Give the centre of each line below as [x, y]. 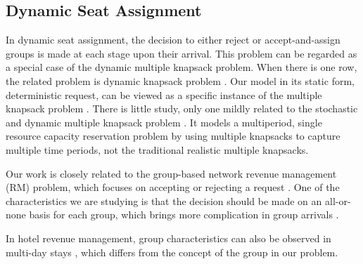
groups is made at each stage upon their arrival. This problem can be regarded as [181, 53]
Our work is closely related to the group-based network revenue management [171, 173]
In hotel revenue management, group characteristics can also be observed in [168, 238]
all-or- [338, 200]
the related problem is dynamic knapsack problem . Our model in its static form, [180, 80]
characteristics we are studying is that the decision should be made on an [164, 200]
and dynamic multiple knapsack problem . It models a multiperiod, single [164, 122]
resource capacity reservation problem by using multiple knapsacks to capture [173, 136]
